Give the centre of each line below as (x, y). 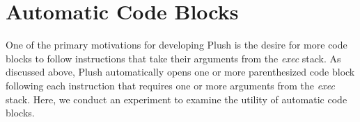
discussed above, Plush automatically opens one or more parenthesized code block (180, 72)
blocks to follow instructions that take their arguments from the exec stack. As (173, 58)
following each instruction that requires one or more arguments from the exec (170, 85)
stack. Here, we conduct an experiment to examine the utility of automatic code (177, 99)
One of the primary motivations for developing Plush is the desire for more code (177, 45)
